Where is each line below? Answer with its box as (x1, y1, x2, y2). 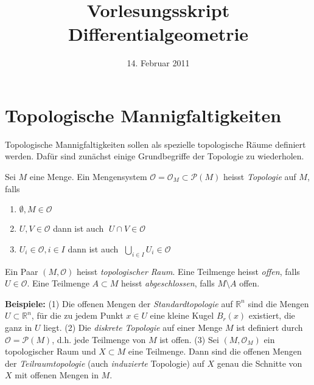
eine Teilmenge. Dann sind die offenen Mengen (128, 345, 302, 358)
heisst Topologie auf (223, 170, 296, 183)
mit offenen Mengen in (15, 369, 99, 381)
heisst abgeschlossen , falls (121, 277, 215, 290)
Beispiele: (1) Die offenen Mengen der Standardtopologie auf (5, 297, 233, 310)
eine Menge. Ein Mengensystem (29, 170, 147, 183)
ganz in (5, 321, 32, 333)
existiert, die (248, 309, 295, 322)
